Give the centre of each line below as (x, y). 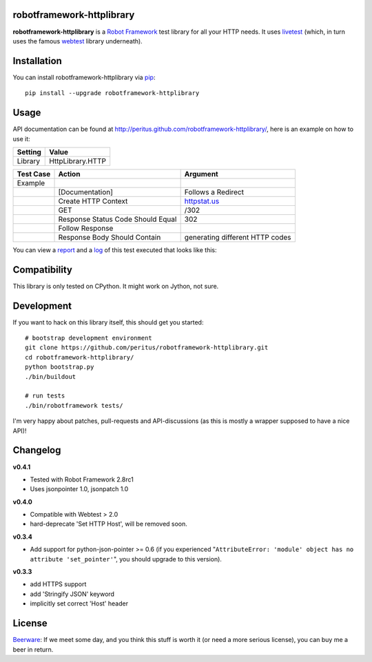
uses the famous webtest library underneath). (77, 41)
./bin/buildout (51, 376)
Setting (29, 152)
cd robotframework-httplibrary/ (80, 357)
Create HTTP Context (93, 201)
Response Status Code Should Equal (117, 219)
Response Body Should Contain (110, 237)
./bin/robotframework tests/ (74, 405)
